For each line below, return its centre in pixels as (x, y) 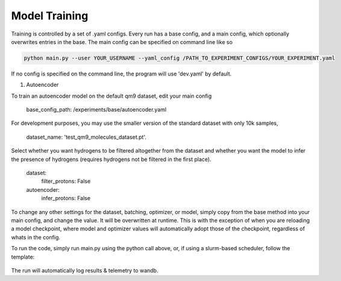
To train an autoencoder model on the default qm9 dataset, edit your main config (111, 96)
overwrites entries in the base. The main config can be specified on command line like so (122, 42)
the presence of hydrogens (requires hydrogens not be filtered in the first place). (111, 159)
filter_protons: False (66, 182)
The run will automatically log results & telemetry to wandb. (85, 270)
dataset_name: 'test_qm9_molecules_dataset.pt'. (86, 137)
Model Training (50, 16)
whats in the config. (36, 237)
